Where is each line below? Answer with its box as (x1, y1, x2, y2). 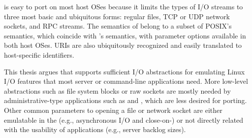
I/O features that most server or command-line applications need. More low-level (4, 76, 248, 86)
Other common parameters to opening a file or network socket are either (4, 104, 222, 115)
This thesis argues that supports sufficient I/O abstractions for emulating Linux (4, 66, 245, 76)
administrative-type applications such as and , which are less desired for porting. (4, 95, 247, 105)
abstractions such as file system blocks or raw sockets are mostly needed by (4, 85, 231, 96)
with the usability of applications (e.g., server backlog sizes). (4, 124, 186, 135)
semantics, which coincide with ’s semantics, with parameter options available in (4, 30, 246, 40)
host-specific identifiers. (4, 49, 74, 60)
